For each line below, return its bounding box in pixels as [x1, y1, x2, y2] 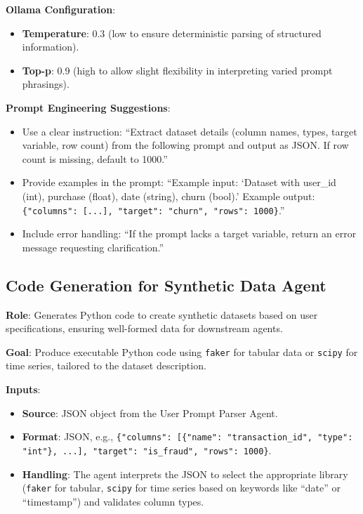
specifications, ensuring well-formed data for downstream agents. [6, 321, 283, 336]
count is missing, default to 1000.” [22, 151, 168, 166]
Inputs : [6, 382, 41, 397]
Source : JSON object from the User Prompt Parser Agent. [22, 405, 278, 420]
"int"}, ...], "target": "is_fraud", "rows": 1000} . [22, 442, 272, 457]
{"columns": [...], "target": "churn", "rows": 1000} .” [22, 202, 285, 217]
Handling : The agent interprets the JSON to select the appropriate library [22, 466, 348, 481]
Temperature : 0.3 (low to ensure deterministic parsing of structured [22, 25, 322, 40]
